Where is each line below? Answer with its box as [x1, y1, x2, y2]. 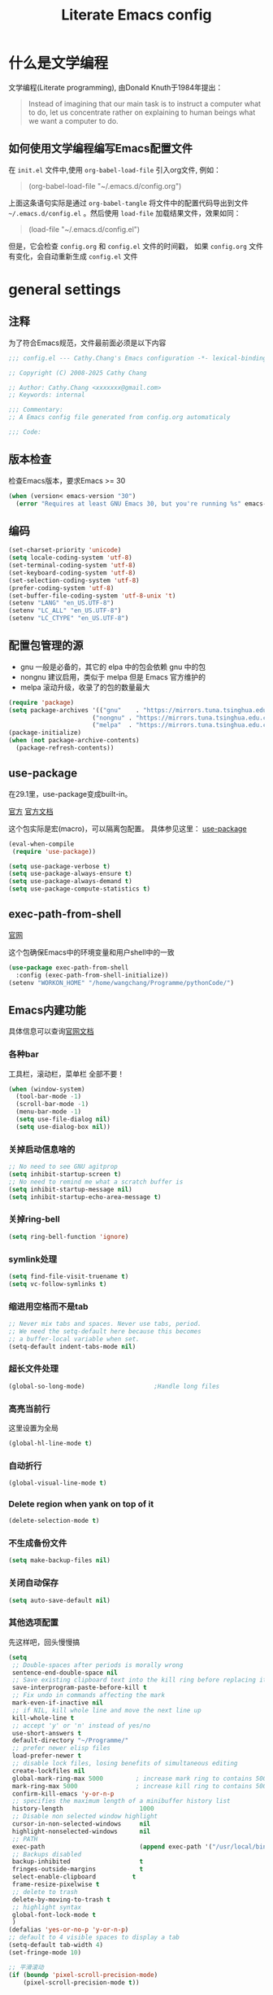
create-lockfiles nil [11, 1766, 85, 1775]
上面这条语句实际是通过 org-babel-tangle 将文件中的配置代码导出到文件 [8, 198, 249, 208]
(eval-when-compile [8, 840, 75, 848]
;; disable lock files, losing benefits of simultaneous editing [11, 1760, 238, 1768]
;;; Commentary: [8, 405, 63, 414]
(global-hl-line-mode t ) [8, 1439, 93, 1447]
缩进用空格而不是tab [8, 1301, 89, 1312]
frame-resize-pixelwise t [11, 1880, 100, 1889]
